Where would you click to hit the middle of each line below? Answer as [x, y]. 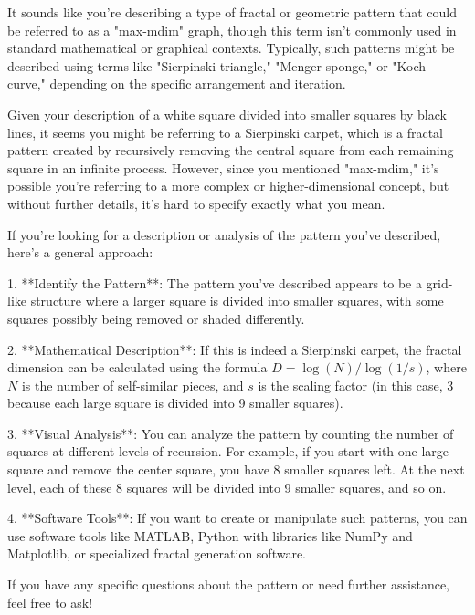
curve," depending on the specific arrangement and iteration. [177, 83]
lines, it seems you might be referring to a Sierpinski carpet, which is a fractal [225, 132]
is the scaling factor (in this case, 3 [356, 385]
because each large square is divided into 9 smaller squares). [175, 403]
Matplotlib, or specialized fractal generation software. [157, 553]
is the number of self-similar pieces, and [132, 385]
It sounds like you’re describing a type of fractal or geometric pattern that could [232, 12]
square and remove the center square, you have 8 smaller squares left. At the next [236, 469]
